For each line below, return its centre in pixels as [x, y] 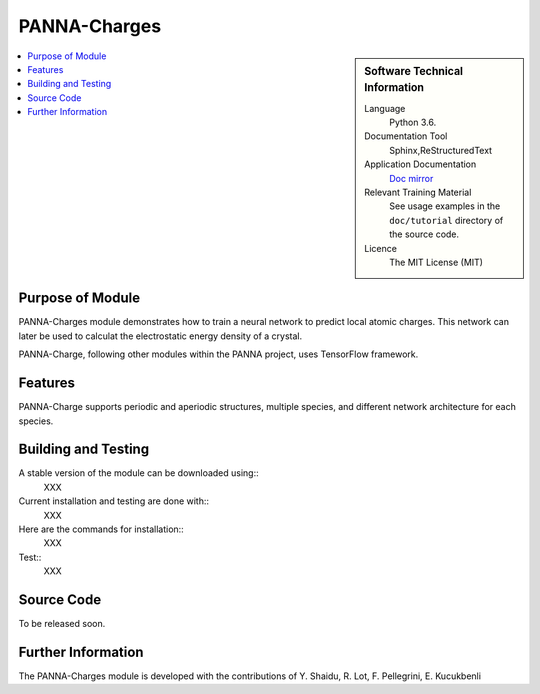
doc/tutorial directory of [446, 220]
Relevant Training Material [418, 192]
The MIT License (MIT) [436, 262]
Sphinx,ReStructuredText [441, 150]
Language [385, 108]
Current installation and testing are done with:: [114, 501]
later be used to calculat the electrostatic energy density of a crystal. [160, 336]
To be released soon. [62, 624]
